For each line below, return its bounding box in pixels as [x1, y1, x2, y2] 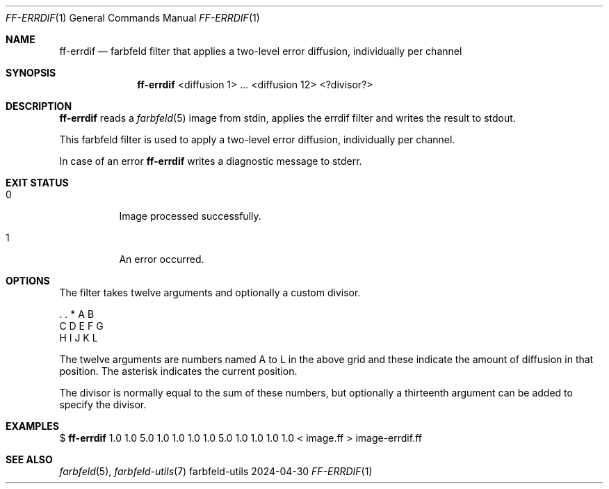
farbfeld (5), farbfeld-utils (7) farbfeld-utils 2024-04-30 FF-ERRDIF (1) [59, 465, 373, 477]
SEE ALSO [6, 454, 53, 465]
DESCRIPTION [6, 100, 72, 112]
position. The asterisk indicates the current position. [59, 365, 298, 377]
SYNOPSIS [6, 67, 56, 79]
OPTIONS [6, 275, 50, 287]
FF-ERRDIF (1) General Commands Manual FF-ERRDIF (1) [6, 12, 260, 24]
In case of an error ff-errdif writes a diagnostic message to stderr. [59, 155, 362, 167]
